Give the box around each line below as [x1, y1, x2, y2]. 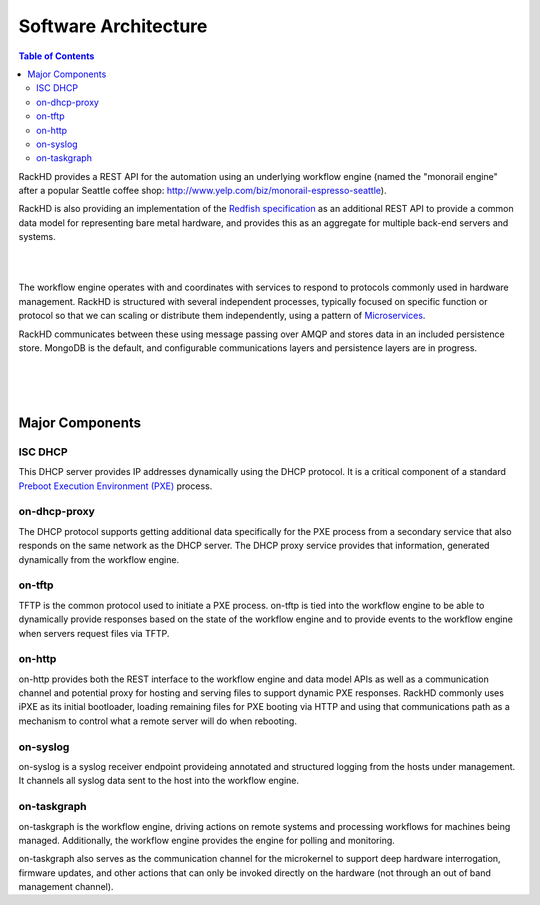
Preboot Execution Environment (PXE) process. [18, 480, 213, 492]
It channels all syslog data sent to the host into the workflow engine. [18, 775, 300, 787]
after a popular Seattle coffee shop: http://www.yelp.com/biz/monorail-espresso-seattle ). [18, 185, 387, 197]
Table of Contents [18, 50, 95, 62]
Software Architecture [18, 15, 208, 37]
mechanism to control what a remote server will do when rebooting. [18, 715, 297, 727]
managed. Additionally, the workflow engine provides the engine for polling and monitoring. [18, 834, 395, 846]
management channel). [18, 881, 114, 893]
